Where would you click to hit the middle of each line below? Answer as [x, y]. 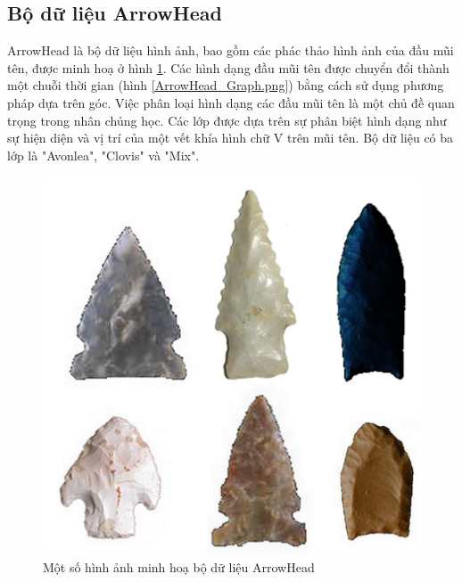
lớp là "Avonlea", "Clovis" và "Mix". [103, 155]
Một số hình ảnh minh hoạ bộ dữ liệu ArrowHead [179, 566]
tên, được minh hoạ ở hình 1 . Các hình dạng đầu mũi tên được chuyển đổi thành [228, 67]
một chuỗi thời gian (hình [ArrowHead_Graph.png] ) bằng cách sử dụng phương [226, 85]
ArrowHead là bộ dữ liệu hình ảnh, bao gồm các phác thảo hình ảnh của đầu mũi [231, 50]
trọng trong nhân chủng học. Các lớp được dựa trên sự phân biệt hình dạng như [227, 120]
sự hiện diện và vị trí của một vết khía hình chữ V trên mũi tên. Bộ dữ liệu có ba [231, 138]
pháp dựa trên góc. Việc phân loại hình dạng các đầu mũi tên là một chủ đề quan [231, 102]
